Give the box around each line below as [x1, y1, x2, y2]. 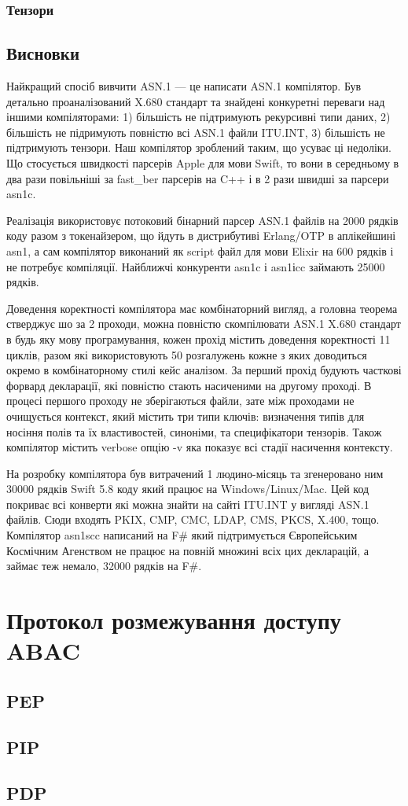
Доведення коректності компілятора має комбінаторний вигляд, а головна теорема [6, 300, 398, 316]
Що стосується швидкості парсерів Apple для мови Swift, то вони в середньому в [6, 155, 399, 171]
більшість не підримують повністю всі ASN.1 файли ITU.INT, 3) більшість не [6, 123, 385, 140]
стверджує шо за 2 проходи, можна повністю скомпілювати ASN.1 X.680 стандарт [6, 315, 401, 332]
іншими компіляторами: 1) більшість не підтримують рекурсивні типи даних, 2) [6, 109, 391, 125]
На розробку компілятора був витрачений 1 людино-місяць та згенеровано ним [6, 465, 384, 481]
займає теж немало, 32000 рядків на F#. [6, 558, 202, 574]
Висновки [6, 41, 80, 65]
